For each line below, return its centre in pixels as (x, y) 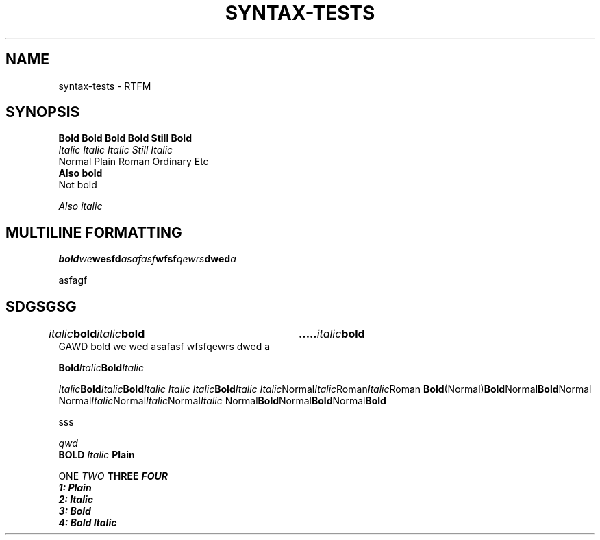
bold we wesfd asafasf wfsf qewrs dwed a (147, 259)
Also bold (80, 173)
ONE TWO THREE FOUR (113, 476)
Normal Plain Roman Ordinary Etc (134, 162)
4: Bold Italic (88, 523)
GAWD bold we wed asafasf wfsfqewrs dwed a (164, 347)
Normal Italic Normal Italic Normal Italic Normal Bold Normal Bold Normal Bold (222, 401)
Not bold (78, 185)
